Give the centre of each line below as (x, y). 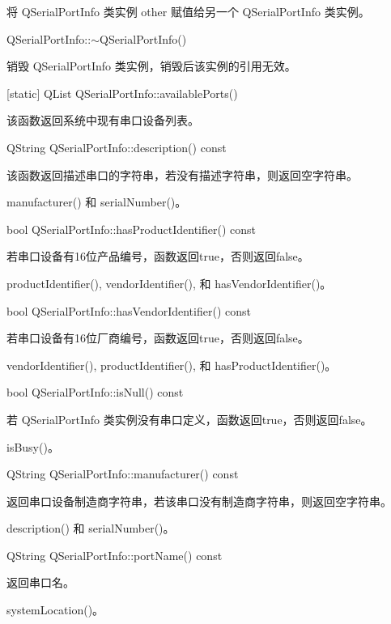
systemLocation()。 (55, 610)
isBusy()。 (33, 446)
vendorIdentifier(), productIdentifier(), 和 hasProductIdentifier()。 (172, 365)
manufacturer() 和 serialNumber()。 (97, 202)
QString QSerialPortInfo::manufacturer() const (123, 474)
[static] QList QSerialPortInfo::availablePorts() (122, 93)
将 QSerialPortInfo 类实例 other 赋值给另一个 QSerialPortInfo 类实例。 (188, 11)
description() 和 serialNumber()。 (91, 528)
